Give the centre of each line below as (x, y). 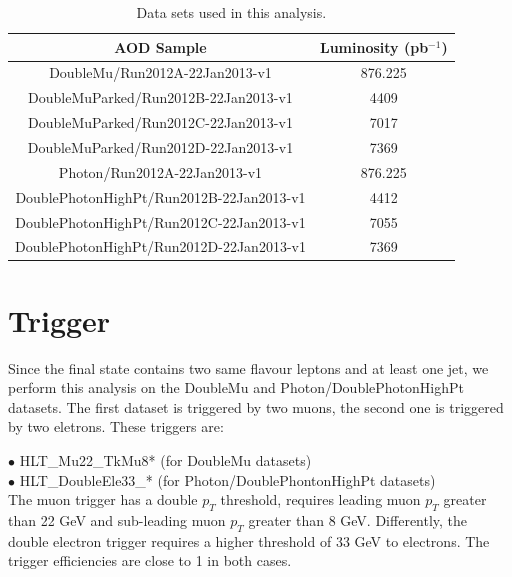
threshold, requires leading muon (320, 499)
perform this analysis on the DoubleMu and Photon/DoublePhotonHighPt (236, 387)
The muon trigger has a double (103, 499)
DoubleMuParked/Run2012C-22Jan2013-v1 (160, 122)
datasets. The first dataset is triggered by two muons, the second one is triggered (256, 406)
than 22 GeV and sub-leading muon (117, 519)
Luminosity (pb (374, 46)
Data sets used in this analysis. (231, 12)
